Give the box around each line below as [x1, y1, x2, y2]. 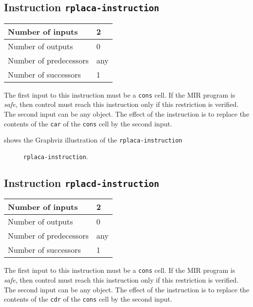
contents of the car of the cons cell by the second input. [4, 118, 173, 128]
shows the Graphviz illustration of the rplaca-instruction [4, 135, 182, 145]
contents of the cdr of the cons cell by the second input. [4, 294, 173, 304]
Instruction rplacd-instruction [4, 175, 159, 190]
